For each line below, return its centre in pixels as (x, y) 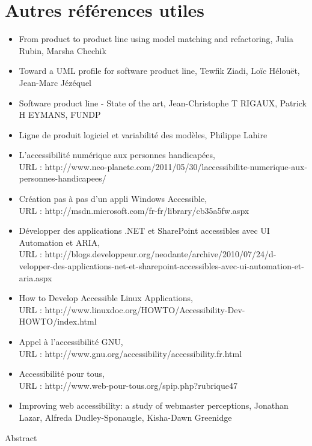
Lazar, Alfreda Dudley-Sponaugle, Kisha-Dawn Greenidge (125, 417)
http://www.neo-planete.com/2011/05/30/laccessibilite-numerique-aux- (176, 166)
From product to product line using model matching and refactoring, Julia (156, 39)
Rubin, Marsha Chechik (63, 50)
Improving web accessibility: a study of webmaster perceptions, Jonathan (154, 405)
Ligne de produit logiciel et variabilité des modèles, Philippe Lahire (143, 134)
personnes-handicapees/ (63, 178)
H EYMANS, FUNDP (60, 115)
